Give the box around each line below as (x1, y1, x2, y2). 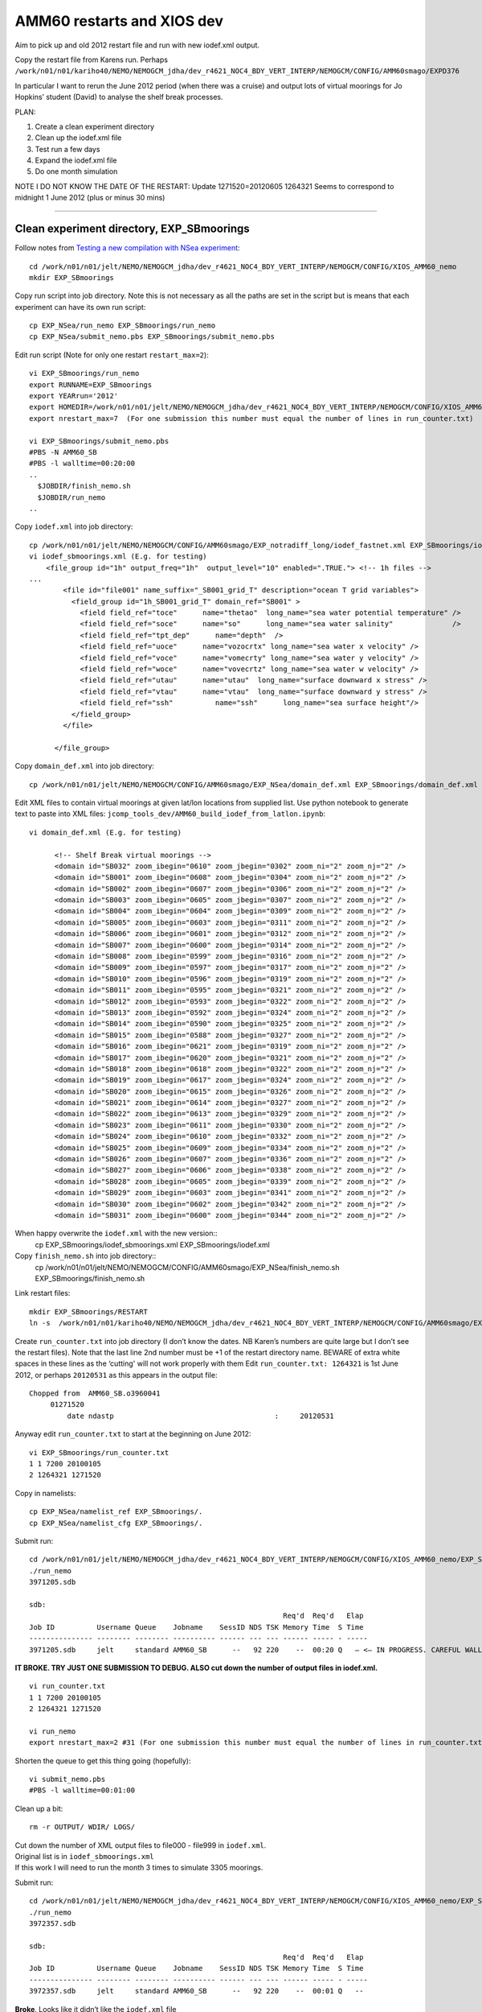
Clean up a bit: (14, 1804, 63, 1813)
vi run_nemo (29, 1726, 76, 1736)
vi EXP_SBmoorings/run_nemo (29, 369, 140, 378)
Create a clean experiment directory (35, 122, 155, 131)
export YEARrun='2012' (29, 391, 119, 401)
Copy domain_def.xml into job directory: (14, 761, 154, 771)
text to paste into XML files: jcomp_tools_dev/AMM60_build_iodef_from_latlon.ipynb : (14, 809, 325, 818)
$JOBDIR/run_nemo (37, 493, 106, 502)
